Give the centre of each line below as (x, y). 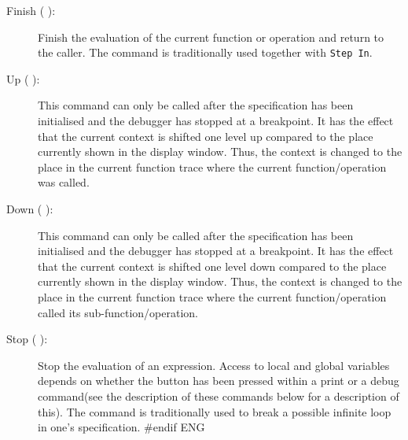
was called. (64, 182)
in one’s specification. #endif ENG (121, 427)
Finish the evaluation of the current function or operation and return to (211, 37)
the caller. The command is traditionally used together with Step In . (205, 52)
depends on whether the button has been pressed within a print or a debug (219, 381)
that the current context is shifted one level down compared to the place (212, 266)
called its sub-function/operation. (118, 312)
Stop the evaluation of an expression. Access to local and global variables (214, 365)
